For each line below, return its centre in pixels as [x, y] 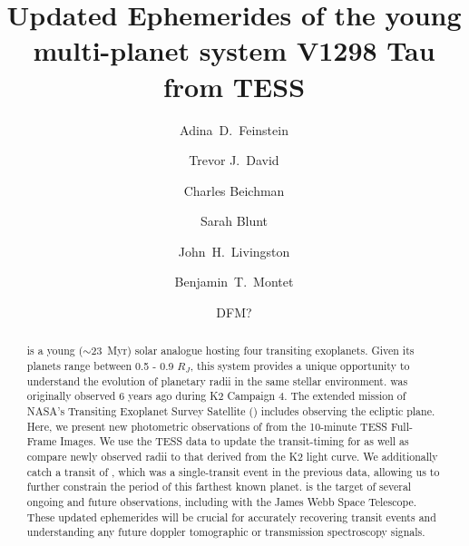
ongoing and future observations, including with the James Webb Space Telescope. [222, 502]
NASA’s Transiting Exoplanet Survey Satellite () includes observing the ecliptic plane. [231, 411]
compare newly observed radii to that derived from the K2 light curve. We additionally [232, 457]
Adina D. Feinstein [234, 129]
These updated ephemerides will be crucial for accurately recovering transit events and [231, 517]
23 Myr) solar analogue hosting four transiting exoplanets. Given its [253, 351]
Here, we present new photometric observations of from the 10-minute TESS [207, 426]
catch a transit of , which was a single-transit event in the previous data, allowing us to [233, 471]
